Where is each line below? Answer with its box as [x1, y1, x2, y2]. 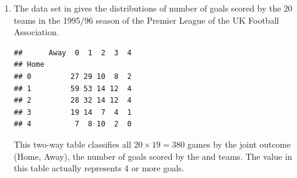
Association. [13, 26, 59, 38]
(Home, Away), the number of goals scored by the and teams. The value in [13, 149, 293, 162]
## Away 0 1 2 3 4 [13, 48, 132, 57]
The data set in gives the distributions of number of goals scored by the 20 [13, 2, 293, 14]
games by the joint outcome [187, 137, 291, 150]
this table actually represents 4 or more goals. [13, 162, 184, 174]
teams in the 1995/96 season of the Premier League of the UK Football [13, 13, 279, 26]
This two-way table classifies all [13, 137, 131, 150]
